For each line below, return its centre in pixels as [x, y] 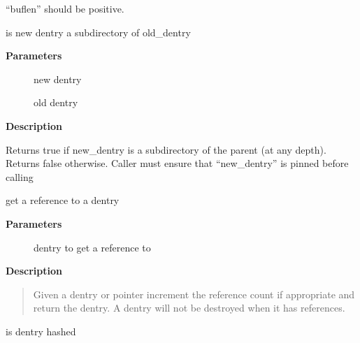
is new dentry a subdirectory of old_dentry [98, 32]
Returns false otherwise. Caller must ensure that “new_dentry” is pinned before [177, 163]
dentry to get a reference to [92, 247]
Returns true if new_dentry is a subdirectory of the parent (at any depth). [166, 149]
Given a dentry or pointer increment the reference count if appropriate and [194, 294]
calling [20, 176]
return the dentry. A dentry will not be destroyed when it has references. [189, 308]
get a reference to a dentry [63, 200]
